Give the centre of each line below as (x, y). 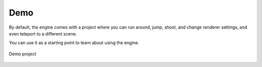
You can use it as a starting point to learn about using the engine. (74, 43)
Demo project (23, 54)
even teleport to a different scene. (43, 33)
